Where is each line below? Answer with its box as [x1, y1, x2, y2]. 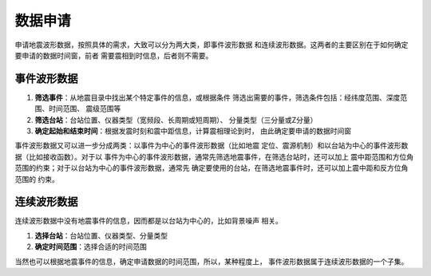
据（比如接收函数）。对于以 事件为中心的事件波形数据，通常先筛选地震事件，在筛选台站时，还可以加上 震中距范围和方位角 [14, 152, 414, 161]
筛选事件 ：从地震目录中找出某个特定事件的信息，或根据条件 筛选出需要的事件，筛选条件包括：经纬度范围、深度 [34, 93, 401, 102]
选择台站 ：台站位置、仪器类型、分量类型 [34, 231, 168, 240]
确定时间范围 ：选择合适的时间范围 [34, 242, 147, 251]
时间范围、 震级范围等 [48, 104, 121, 113]
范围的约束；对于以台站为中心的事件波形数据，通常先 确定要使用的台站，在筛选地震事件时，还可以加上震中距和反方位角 [14, 164, 409, 173]
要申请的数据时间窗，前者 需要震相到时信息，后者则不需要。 [14, 50, 213, 60]
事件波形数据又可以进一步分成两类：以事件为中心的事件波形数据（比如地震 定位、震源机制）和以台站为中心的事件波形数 [14, 140, 409, 151]
